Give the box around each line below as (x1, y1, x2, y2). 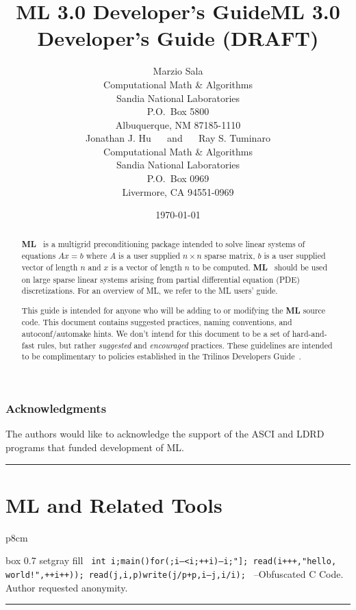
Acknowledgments (5, 400, 107, 417)
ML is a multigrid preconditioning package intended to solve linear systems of (21, 238, 305, 250)
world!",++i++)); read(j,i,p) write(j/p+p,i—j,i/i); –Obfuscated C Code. (5, 566, 344, 581)
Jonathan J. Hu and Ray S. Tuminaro (86, 131, 270, 145)
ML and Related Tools (5, 490, 222, 518)
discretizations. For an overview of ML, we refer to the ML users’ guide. (21, 285, 278, 296)
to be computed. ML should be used (192, 261, 328, 273)
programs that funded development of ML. (5, 440, 184, 454)
